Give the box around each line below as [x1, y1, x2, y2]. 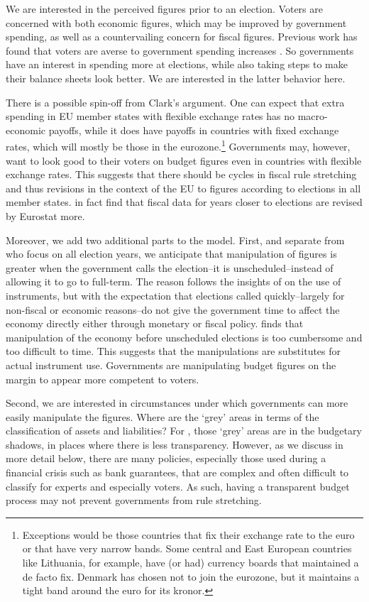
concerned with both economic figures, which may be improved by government [6, 15, 347, 30]
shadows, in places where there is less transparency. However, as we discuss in [6, 437, 343, 451]
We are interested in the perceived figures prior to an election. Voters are [6, 1, 323, 16]
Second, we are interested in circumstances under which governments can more [6, 395, 348, 410]
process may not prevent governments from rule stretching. [6, 493, 262, 508]
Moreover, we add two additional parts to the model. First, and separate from [6, 232, 345, 247]
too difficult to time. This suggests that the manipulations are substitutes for [6, 344, 341, 359]
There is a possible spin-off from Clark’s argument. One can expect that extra [6, 94, 345, 109]
